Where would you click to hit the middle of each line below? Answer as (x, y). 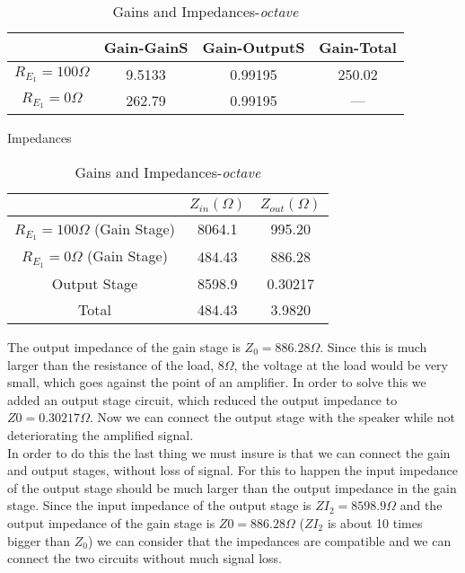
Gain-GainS (146, 47)
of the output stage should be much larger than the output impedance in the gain (232, 487)
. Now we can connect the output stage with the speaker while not (272, 417)
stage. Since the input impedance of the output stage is (159, 505)
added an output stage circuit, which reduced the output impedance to (202, 399)
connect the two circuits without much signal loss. (145, 558)
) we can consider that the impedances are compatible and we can (269, 540)
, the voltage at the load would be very (341, 364)
